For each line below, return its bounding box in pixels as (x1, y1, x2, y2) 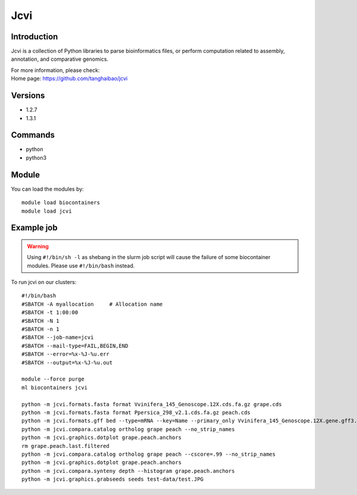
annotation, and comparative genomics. (11, 55, 109, 63)
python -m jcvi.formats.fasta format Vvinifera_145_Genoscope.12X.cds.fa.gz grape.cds (21, 401, 282, 407)
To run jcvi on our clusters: (11, 279, 77, 286)
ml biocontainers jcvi (21, 384, 88, 391)
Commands (11, 130, 55, 140)
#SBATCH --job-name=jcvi (21, 334, 94, 341)
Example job (11, 223, 58, 233)
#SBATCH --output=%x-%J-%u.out (21, 359, 113, 366)
